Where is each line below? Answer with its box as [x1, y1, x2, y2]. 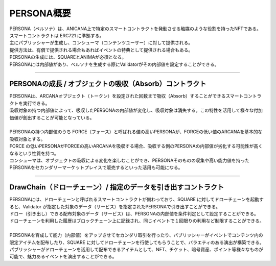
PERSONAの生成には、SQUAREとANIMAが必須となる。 [9, 54, 127, 60]
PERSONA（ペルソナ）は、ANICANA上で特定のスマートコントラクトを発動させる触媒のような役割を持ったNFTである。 [9, 26, 262, 32]
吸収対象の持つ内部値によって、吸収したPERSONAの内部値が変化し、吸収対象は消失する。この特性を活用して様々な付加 [9, 107, 263, 113]
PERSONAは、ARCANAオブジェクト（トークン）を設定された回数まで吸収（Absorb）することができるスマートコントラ [9, 93, 262, 99]
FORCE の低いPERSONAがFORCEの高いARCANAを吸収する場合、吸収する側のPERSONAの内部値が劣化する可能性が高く [9, 143, 263, 149]
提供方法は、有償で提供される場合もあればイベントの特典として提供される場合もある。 [9, 46, 193, 53]
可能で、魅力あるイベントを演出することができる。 [9, 253, 117, 260]
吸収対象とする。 [9, 136, 45, 142]
